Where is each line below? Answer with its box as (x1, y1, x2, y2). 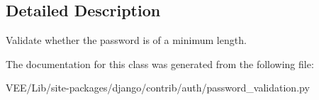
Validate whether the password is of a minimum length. (6, 33, 247, 48)
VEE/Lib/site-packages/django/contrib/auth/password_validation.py (6, 80, 310, 95)
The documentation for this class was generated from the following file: (6, 56, 314, 71)
